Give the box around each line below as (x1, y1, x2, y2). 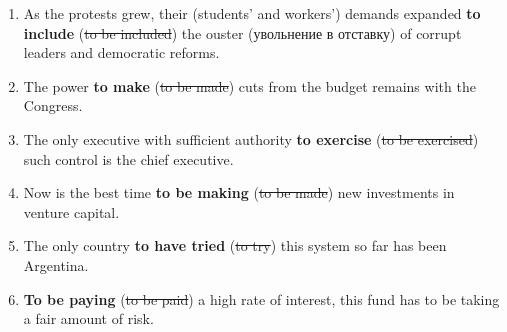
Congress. (23, 95, 83, 116)
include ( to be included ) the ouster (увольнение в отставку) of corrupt (23, 22, 462, 43)
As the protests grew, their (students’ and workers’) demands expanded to (23, 3, 481, 23)
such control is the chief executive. (23, 148, 234, 169)
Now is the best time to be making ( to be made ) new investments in (23, 182, 455, 203)
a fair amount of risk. (23, 308, 154, 329)
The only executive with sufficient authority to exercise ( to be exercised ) (23, 128, 479, 149)
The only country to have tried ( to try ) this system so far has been (23, 235, 447, 256)
